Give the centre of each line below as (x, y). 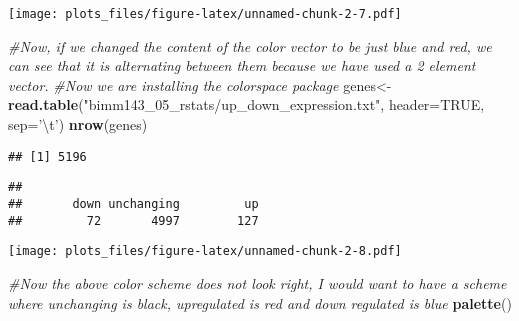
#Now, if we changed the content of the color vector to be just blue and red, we (250, 45)
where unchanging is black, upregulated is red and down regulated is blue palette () (260, 302)
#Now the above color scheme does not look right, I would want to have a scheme (257, 282)
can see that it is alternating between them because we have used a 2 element (242, 65)
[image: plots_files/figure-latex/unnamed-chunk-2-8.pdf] (205, 251)
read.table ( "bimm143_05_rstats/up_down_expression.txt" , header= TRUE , (246, 104)
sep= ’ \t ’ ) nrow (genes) (78, 124)
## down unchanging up (133, 203)
